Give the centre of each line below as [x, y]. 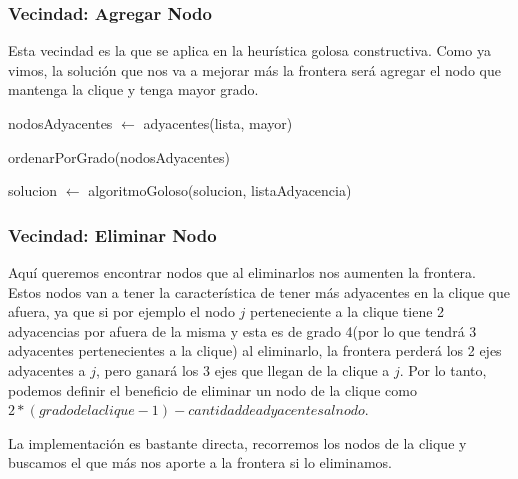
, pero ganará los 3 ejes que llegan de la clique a [242, 369]
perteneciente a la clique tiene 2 [347, 311]
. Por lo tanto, [443, 369]
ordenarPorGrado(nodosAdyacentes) [119, 156]
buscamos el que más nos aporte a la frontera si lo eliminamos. [200, 462]
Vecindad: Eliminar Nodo [112, 234]
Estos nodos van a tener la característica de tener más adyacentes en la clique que [259, 291]
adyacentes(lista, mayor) [218, 123]
